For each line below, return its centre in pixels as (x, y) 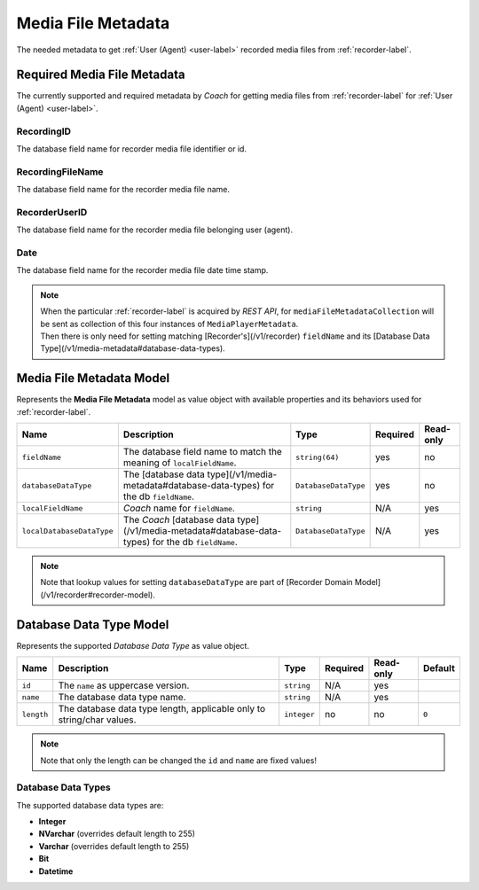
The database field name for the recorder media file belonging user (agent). (155, 230)
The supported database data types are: (90, 805)
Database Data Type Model (93, 625)
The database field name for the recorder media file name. (123, 190)
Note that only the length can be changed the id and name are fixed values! (178, 760)
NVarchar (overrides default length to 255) (117, 834)
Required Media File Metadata (101, 75)
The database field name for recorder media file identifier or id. (132, 148)
